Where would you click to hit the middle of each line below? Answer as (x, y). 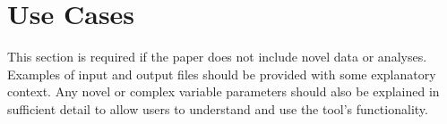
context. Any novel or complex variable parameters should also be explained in (223, 91)
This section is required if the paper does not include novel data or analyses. (217, 57)
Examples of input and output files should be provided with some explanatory (222, 74)
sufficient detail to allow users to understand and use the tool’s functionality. (218, 108)
